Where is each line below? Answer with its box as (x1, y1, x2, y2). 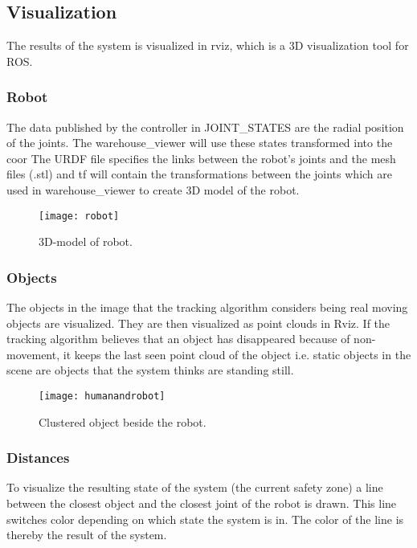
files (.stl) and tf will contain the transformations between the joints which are (6, 166, 393, 182)
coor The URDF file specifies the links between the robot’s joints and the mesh (6, 149, 396, 166)
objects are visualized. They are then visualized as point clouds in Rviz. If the (6, 314, 390, 331)
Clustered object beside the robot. (39, 413, 206, 430)
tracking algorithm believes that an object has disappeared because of (6, 330, 350, 347)
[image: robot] (39, 210, 120, 222)
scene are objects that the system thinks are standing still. (6, 362, 294, 378)
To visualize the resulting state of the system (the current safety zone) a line (6, 479, 383, 496)
